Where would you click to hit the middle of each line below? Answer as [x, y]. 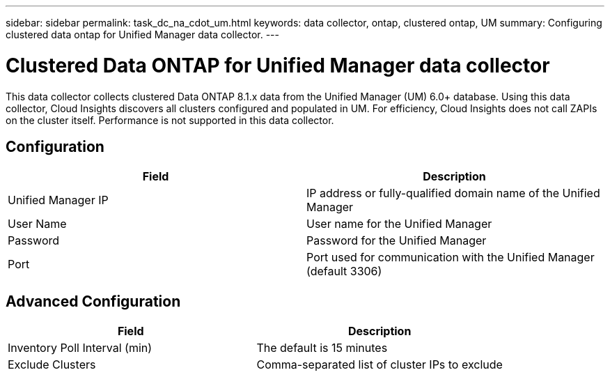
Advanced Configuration [93, 301]
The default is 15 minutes [322, 348]
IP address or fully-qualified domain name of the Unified [453, 193]
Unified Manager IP [58, 200]
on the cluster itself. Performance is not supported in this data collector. [170, 120]
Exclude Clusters [52, 365]
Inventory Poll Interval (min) [80, 348]
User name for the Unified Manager [399, 224]
